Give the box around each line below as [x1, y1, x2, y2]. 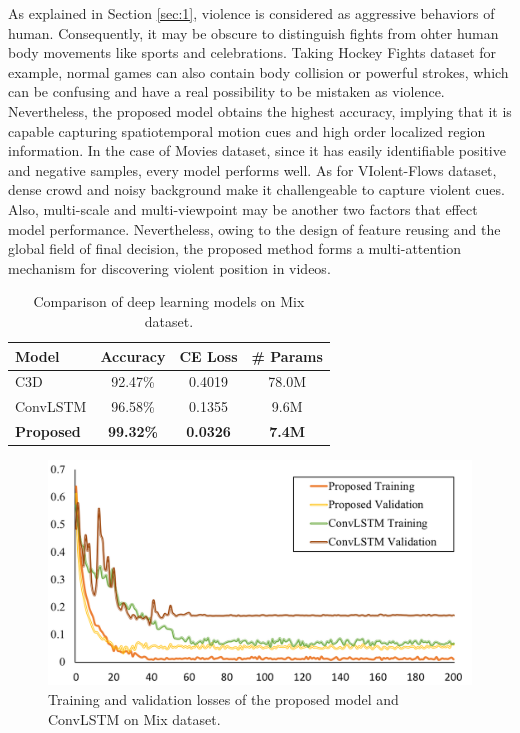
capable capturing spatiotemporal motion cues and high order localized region [8, 120, 486, 141]
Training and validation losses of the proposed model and [48, 688, 399, 709]
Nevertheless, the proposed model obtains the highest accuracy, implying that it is [8, 100, 512, 121]
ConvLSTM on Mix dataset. [48, 708, 221, 729]
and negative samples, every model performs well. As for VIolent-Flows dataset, [8, 159, 497, 180]
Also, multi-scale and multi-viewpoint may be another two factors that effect [8, 198, 478, 219]
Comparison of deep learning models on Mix [33, 291, 305, 312]
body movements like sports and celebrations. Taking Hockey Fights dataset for [8, 42, 497, 63]
